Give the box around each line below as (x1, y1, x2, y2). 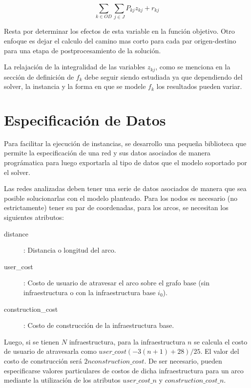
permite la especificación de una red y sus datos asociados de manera (4, 148, 210, 158)
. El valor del (200, 346, 239, 356)
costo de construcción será (4, 355, 82, 366)
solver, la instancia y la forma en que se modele (4, 81, 146, 91)
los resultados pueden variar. (156, 81, 242, 91)
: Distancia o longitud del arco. (23, 245, 116, 255)
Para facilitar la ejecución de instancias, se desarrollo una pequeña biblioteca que (4, 138, 247, 148)
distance (4, 228, 28, 238)
